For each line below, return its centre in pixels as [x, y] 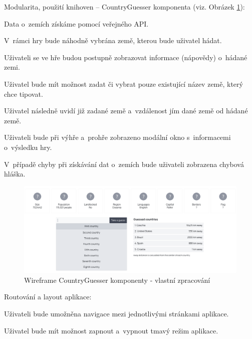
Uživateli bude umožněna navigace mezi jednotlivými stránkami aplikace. [116, 313]
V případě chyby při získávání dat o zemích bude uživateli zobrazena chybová [124, 164]
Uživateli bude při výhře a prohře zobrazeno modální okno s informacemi [117, 137]
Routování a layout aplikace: [48, 297]
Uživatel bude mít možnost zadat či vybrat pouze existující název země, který [123, 83]
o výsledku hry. [28, 147]
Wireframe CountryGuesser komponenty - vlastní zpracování [117, 280]
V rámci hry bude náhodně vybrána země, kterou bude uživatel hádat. [113, 40]
